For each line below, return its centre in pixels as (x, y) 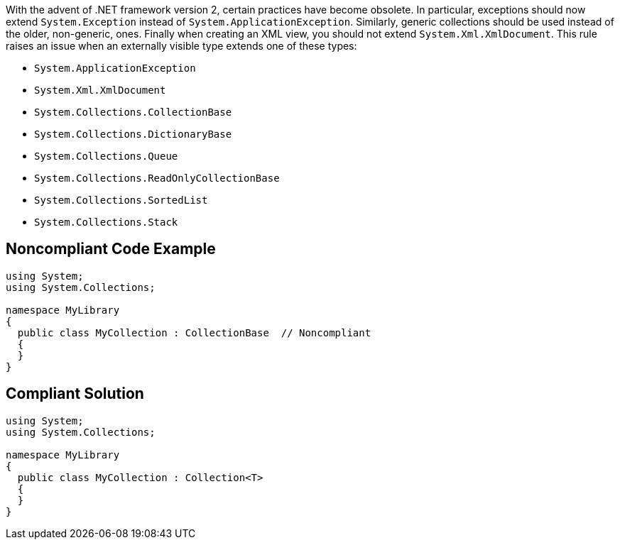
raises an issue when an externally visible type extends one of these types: (181, 46)
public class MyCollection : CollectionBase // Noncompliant (194, 332)
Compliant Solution (75, 394)
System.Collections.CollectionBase (133, 112)
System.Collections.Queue (106, 156)
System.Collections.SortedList (121, 200)
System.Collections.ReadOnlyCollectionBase (157, 178)
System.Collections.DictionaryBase (133, 134)
